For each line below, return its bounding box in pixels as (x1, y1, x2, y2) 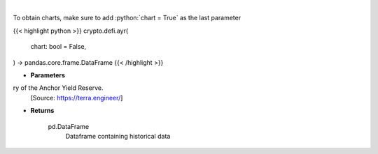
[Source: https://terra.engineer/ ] (30, 93, 123, 102)
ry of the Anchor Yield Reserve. (13, 84, 104, 92)
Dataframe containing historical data (65, 132, 171, 140)
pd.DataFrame (48, 122, 90, 130)
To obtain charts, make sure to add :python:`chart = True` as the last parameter (13, 14, 241, 22)
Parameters (30, 70, 66, 79)
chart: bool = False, (30, 43, 87, 51)
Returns (30, 107, 55, 115)
